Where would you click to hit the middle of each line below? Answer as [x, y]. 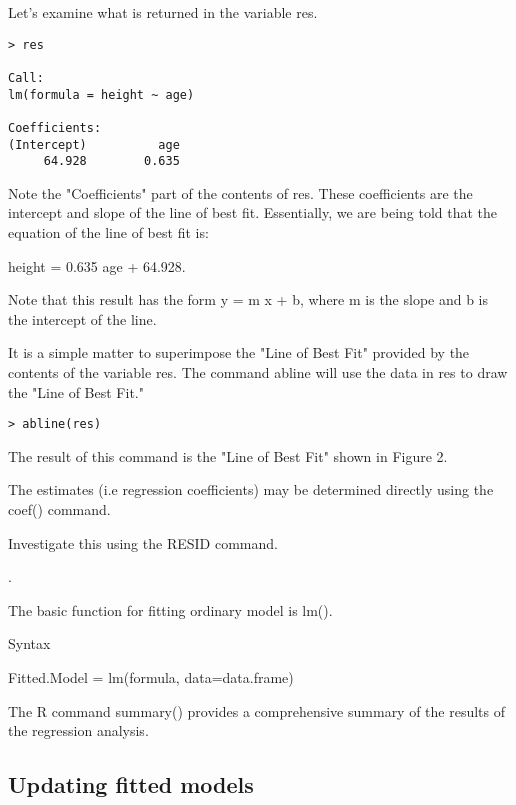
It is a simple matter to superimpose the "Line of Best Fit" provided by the [239, 352]
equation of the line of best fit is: [108, 232]
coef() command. [59, 509]
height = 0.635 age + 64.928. [97, 265]
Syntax [29, 643]
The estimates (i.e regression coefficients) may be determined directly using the [251, 489]
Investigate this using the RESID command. [143, 542]
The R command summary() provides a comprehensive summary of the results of [257, 710]
